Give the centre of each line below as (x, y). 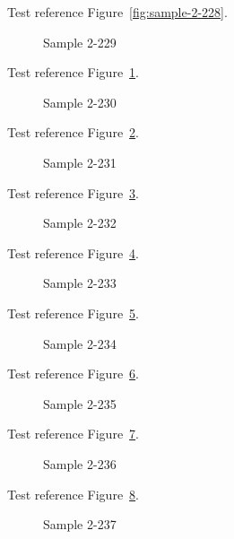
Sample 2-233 (80, 283)
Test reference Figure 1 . (73, 72)
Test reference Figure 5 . (73, 313)
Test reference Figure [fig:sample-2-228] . (117, 12)
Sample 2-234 (80, 343)
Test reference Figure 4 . (73, 252)
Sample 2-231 (80, 162)
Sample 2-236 (80, 463)
